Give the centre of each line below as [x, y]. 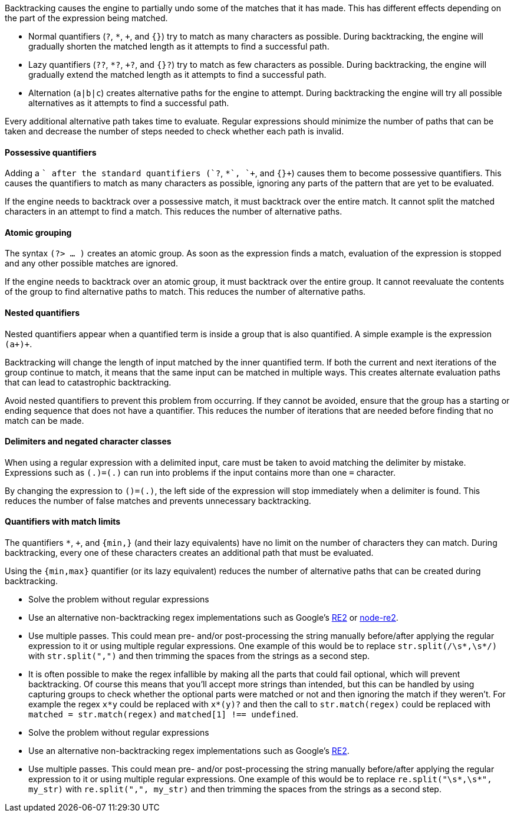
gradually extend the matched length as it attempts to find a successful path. [177, 75]
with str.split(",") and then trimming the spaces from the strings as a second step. [199, 656]
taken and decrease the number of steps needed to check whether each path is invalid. [174, 131]
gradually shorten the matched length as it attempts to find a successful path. [179, 46]
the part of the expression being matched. [86, 18]
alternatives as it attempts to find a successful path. [129, 103]
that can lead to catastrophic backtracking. [88, 382]
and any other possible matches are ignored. [91, 263]
